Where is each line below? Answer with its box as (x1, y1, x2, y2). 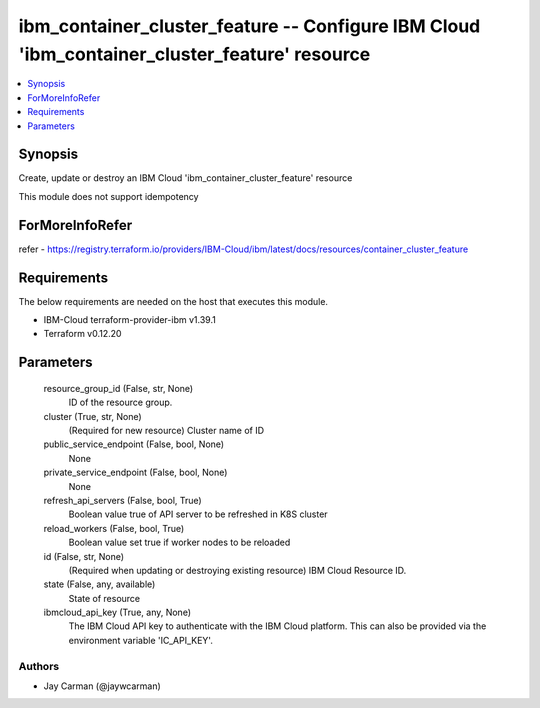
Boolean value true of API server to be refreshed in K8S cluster (68, 508, 329, 520)
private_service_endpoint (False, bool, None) (43, 466, 228, 479)
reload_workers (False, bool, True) (43, 522, 185, 534)
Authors (18, 659, 60, 673)
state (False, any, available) (43, 578, 156, 590)
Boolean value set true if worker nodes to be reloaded (68, 536, 291, 549)
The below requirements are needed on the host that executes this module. (18, 295, 329, 307)
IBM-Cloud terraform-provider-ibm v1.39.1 (43, 314, 217, 326)
